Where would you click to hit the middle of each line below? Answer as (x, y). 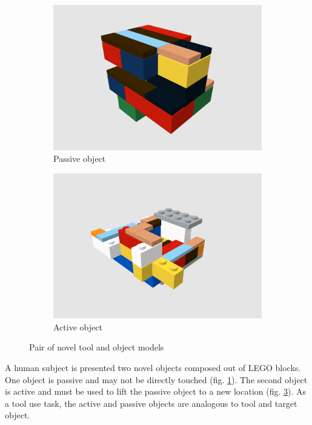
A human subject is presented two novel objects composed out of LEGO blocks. (153, 367)
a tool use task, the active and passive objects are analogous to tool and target (151, 403)
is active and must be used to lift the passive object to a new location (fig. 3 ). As (156, 391)
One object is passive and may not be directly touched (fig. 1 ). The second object (156, 379)
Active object (78, 326)
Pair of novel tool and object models (97, 347)
